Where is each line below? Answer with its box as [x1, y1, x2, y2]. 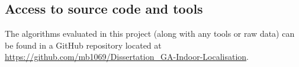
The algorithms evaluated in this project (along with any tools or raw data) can [5, 27, 295, 40]
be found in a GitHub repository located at [5, 39, 162, 51]
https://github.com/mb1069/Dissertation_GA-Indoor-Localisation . [5, 50, 249, 63]
